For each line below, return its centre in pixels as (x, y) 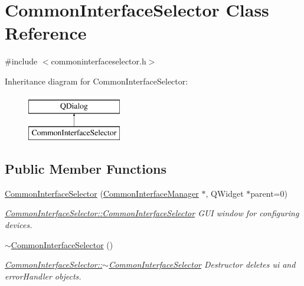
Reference (46, 33)
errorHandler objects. (43, 276)
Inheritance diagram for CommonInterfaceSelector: (97, 81)
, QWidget (225, 193)
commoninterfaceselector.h (99, 61)
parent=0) (269, 193)
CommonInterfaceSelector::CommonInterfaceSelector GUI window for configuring (152, 213)
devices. (19, 225)
